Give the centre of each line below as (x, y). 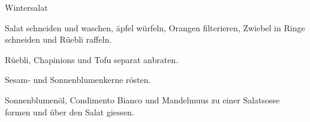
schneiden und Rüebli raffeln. (58, 39)
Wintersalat (26, 7)
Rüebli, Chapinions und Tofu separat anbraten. (92, 59)
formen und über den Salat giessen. (70, 111)
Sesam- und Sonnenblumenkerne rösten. (78, 80)
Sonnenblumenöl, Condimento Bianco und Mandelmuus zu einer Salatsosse (142, 99)
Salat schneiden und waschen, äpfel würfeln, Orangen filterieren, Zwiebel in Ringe (155, 27)
